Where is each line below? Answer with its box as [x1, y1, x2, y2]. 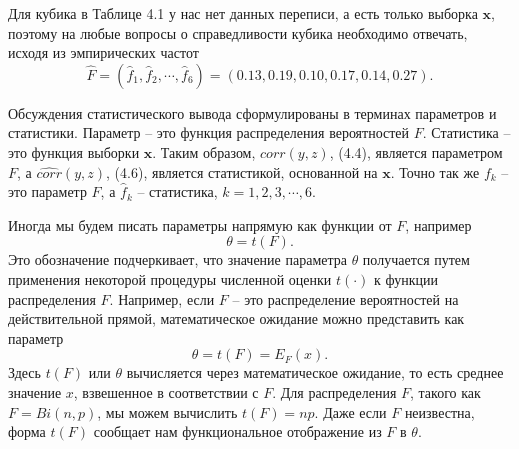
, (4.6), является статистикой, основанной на [106, 161, 378, 182]
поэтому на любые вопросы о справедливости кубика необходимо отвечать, [8, 22, 468, 43]
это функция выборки [8, 141, 140, 162]
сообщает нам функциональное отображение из [93, 421, 382, 442]
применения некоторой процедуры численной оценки [8, 268, 332, 289]
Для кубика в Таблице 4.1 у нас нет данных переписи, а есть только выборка [8, 3, 478, 23]
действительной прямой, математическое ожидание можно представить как [8, 308, 465, 329]
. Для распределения [272, 381, 397, 402]
